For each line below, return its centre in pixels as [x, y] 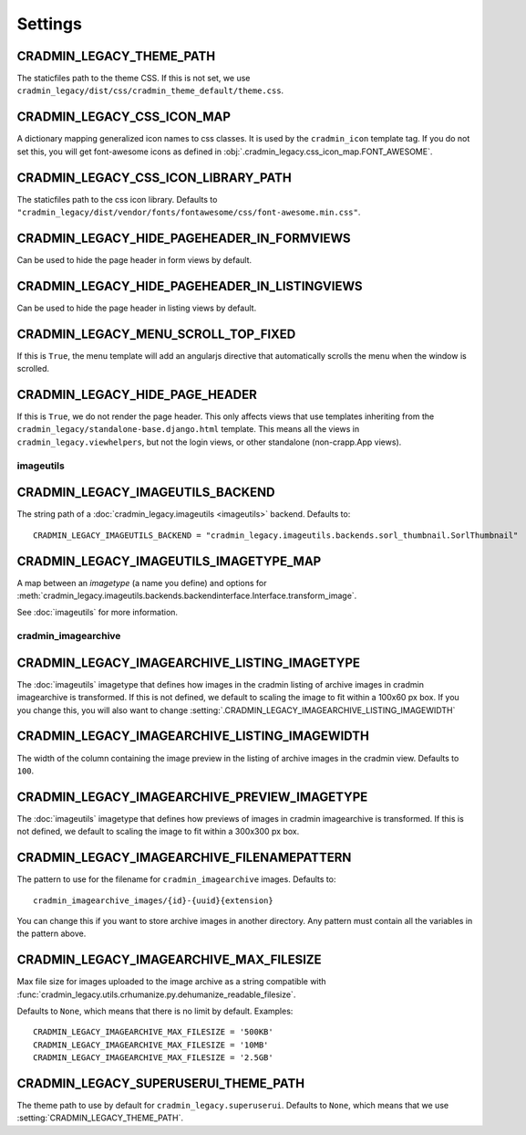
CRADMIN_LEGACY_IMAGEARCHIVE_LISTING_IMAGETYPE [188, 662]
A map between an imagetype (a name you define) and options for [142, 583]
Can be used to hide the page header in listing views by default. [137, 308]
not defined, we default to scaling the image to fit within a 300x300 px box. [158, 832]
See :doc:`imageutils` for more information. [97, 613]
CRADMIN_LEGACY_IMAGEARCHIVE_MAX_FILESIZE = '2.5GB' [153, 1058]
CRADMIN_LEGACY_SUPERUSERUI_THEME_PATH [161, 1083]
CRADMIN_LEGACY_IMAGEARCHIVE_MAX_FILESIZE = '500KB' [153, 1032]
